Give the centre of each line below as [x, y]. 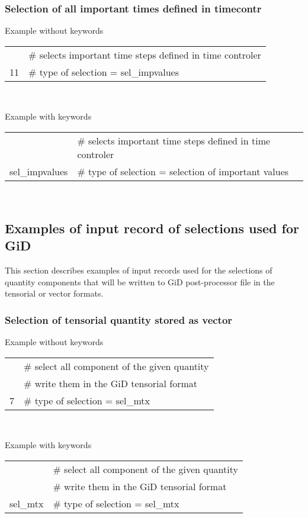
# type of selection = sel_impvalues [104, 72]
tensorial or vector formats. [54, 293]
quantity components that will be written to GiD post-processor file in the [140, 281]
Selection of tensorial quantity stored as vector [119, 319]
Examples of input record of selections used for [152, 228]
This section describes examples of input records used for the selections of [139, 270]
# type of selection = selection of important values [183, 171]
